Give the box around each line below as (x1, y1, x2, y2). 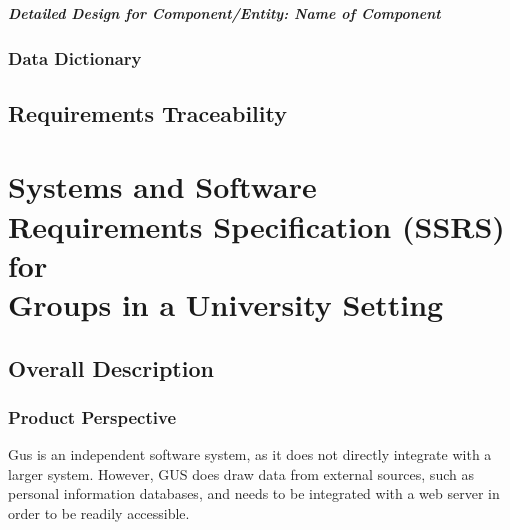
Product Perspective (8, 404, 177, 429)
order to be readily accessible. (8, 502, 190, 523)
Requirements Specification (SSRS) (8, 205, 505, 246)
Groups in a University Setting (8, 284, 444, 325)
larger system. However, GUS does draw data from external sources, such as (8, 463, 474, 484)
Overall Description (8, 352, 214, 383)
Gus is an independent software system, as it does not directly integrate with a (8, 444, 492, 465)
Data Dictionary (8, 45, 142, 70)
